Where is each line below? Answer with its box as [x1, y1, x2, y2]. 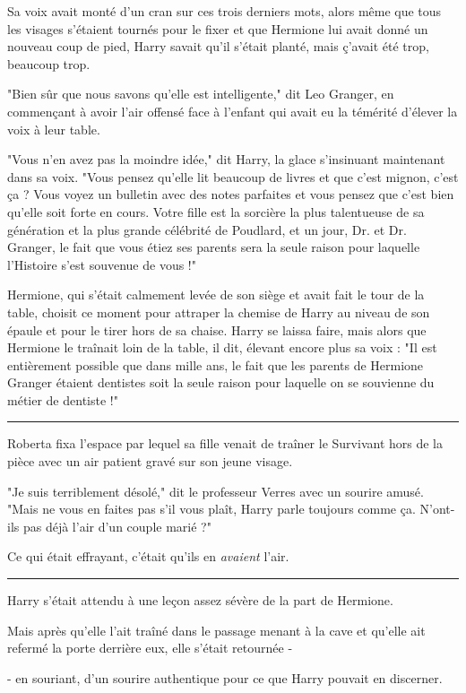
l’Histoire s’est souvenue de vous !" [7, 255, 196, 273]
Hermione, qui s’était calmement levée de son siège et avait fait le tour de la [7, 285, 425, 304]
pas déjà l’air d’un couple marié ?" [22, 516, 211, 535]
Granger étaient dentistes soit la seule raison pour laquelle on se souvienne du [7, 373, 435, 392]
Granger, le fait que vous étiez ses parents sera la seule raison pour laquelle [7, 238, 420, 256]
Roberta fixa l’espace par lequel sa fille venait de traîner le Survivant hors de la [7, 434, 443, 453]
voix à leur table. [7, 119, 100, 138]
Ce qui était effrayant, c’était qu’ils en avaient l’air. [7, 547, 289, 566]
